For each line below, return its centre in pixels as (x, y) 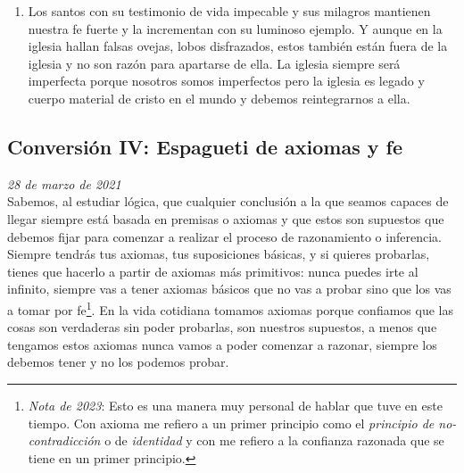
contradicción (64, 440)
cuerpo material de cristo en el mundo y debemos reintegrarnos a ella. (219, 98)
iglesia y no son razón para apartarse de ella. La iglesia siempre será (214, 63)
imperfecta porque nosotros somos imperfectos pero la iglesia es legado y (226, 81)
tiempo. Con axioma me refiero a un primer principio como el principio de (231, 423)
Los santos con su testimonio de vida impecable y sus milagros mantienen (229, 11)
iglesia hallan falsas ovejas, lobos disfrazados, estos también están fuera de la (238, 46)
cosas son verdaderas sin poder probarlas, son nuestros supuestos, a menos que (222, 327)
